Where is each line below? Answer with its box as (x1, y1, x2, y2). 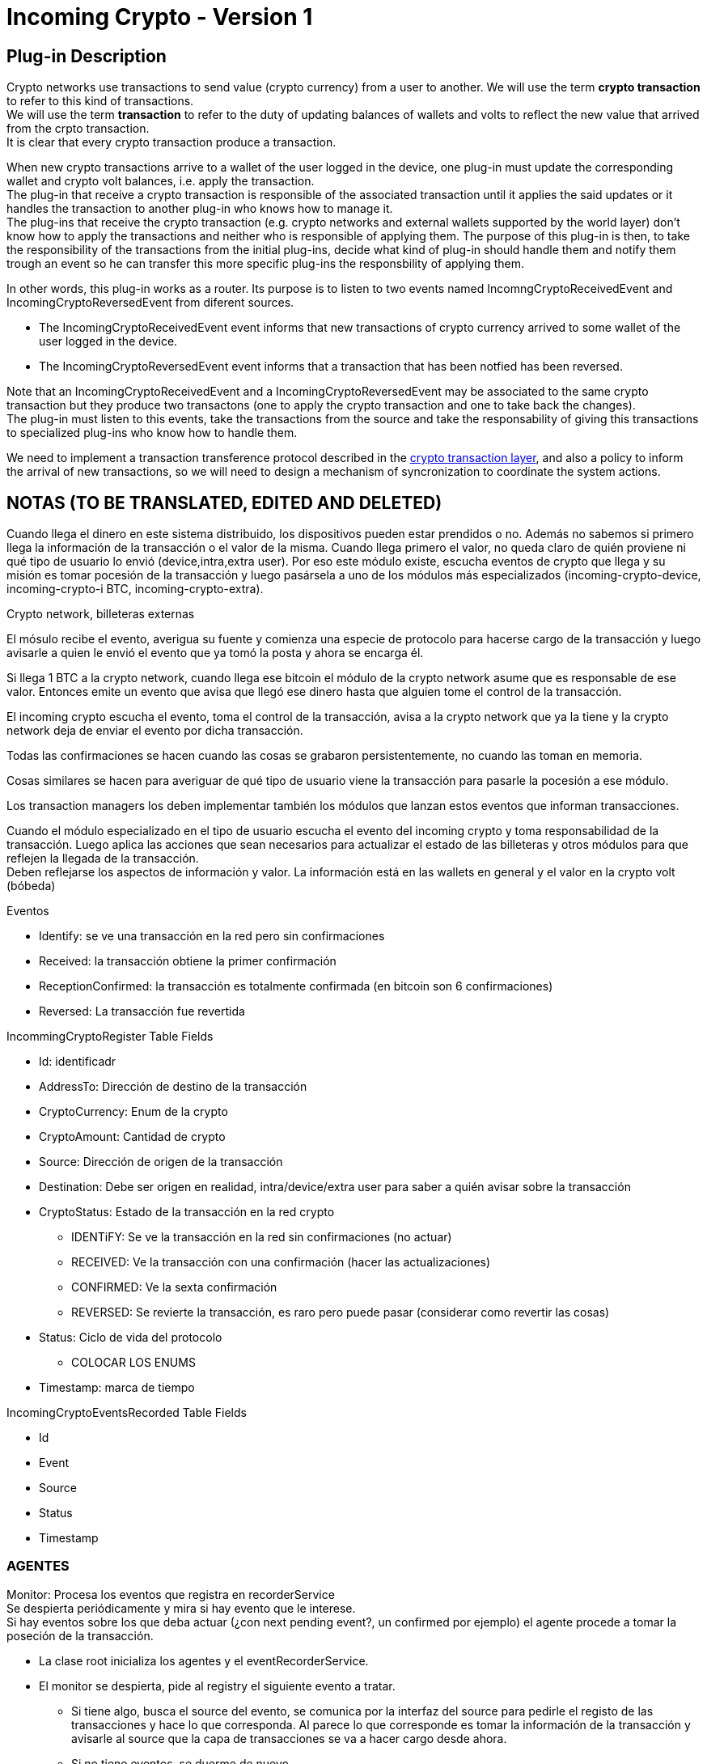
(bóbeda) (6, 879, 56, 893)
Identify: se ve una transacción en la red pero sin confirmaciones (39, 929, 385, 943)
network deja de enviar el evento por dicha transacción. (6, 723, 303, 738)
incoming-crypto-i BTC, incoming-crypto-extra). (6, 582, 264, 596)
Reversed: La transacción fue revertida (39, 1004, 245, 1019)
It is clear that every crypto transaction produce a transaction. (6, 135, 337, 150)
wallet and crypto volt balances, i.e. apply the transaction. (6, 174, 315, 189)
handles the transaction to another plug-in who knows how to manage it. (6, 201, 393, 216)
